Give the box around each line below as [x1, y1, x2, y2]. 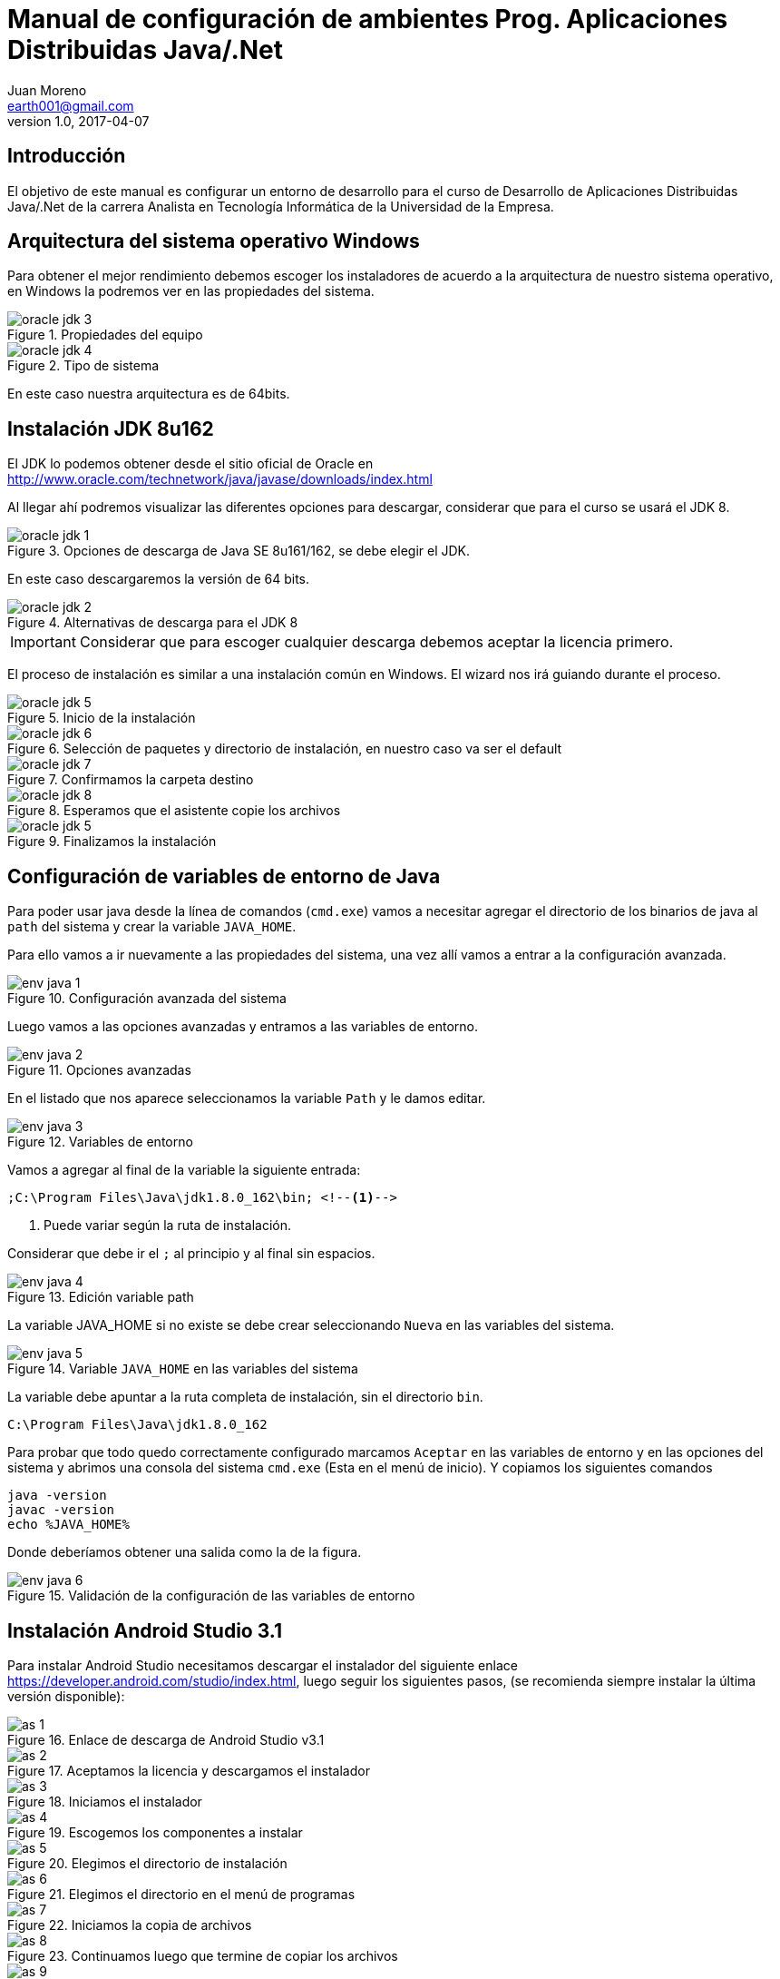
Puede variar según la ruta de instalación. [44, 1217, 291, 1234]
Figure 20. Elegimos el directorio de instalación [7, 1855, 288, 1871]
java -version [7, 1488, 107, 1503]
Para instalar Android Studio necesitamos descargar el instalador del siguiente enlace [7, 1657, 518, 1673]
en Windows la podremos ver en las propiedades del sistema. [7, 283, 375, 300]
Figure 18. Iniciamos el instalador [7, 1793, 202, 1809]
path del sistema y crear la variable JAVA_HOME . [7, 919, 297, 935]
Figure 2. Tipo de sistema [7, 358, 160, 374]
